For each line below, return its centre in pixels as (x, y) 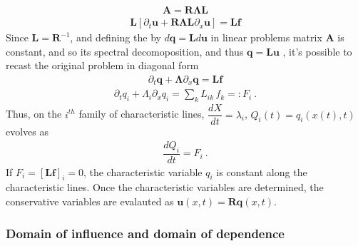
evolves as (27, 132)
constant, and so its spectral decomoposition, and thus (125, 51)
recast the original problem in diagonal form (102, 65)
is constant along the (262, 171)
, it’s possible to (317, 51)
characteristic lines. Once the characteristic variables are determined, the (165, 187)
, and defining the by (116, 37)
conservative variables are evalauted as (90, 201)
